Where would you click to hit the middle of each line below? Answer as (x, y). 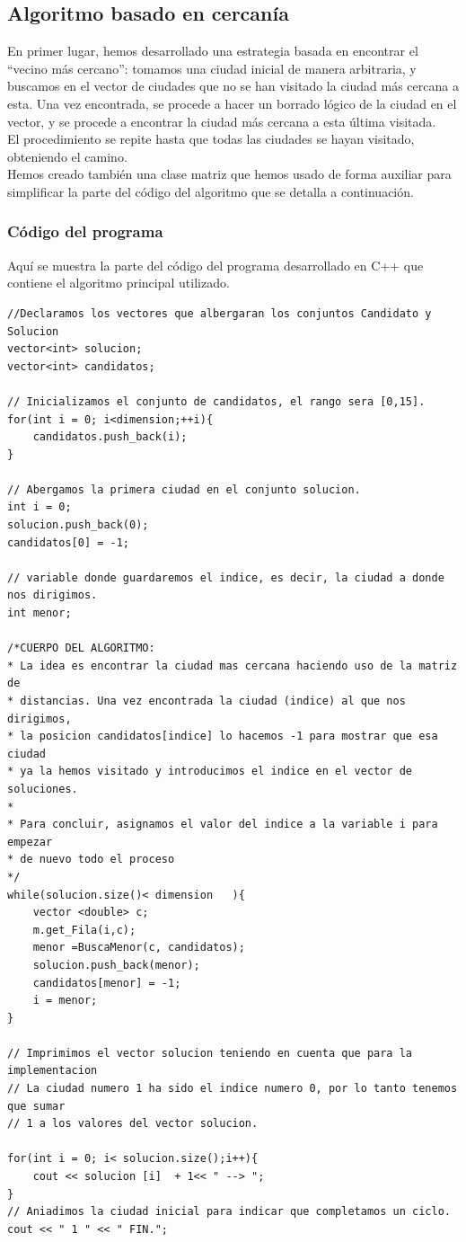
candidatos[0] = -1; (69, 542)
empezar (30, 842)
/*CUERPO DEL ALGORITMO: (81, 648)
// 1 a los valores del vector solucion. (133, 1124)
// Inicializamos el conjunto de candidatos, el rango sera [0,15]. (216, 401)
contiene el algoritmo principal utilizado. (119, 283)
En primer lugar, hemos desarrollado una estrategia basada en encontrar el (213, 51)
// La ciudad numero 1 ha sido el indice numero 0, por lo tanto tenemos (233, 1089)
